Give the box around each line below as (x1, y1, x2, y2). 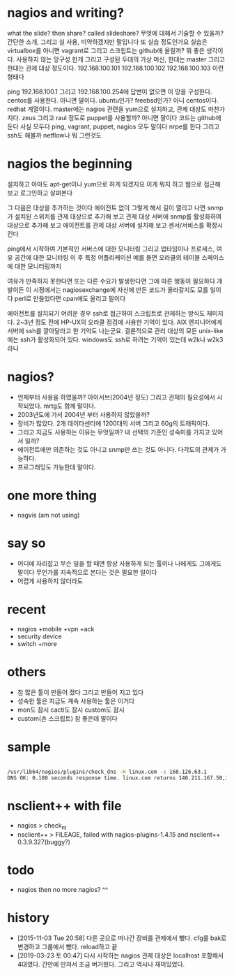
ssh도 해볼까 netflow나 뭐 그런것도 (7, 131, 102, 139)
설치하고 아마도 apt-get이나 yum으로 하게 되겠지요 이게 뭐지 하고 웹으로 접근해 (7, 179, 221, 188)
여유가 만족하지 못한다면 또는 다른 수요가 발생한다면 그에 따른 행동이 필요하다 (7, 277, 216, 285)
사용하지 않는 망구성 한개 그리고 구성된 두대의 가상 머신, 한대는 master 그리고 (16, 54, 225, 64)
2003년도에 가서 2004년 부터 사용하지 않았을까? (17, 410, 150, 418)
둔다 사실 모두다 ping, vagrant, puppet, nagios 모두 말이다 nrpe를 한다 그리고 (7, 122, 220, 131)
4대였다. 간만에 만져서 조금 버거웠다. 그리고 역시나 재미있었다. (17, 960, 185, 968)
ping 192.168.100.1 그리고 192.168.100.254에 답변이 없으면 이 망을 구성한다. (7, 87, 212, 96)
